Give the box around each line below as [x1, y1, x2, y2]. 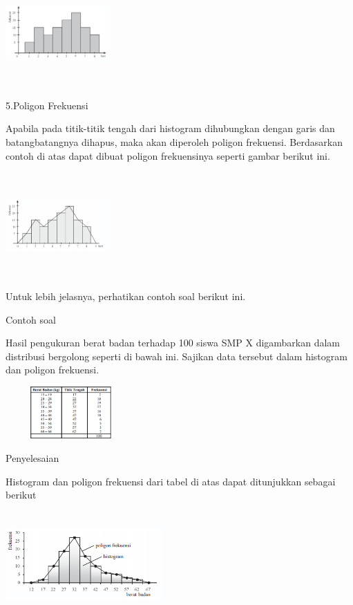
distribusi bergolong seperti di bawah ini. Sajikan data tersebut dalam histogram [6, 348, 347, 363]
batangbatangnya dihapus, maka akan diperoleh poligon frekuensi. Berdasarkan [6, 134, 343, 149]
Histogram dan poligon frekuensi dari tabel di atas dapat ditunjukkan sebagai [6, 474, 336, 488]
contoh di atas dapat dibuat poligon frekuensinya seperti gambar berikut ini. [6, 148, 330, 162]
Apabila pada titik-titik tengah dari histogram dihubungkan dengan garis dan [6, 121, 335, 136]
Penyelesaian [6, 451, 59, 465]
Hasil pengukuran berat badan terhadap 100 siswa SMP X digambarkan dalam [6, 335, 341, 350]
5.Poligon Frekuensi [6, 97, 88, 112]
